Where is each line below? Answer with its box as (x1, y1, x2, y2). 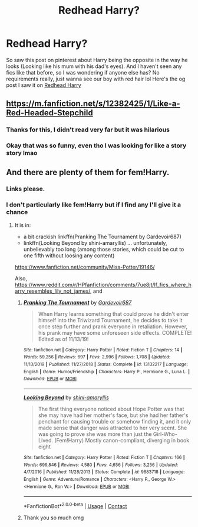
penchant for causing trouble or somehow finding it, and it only (38, 418, 192, 425)
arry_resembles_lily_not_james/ (14, 287, 91, 295)
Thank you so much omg (23, 514, 84, 521)
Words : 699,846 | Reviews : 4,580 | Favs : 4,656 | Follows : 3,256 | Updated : (23, 462, 179, 468)
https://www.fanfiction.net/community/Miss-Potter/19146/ (14, 263, 155, 270)
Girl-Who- (153, 431, 178, 438)
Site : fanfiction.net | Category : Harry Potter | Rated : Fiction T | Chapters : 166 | (23, 455, 185, 461)
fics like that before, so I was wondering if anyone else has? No (6, 69, 160, 76)
